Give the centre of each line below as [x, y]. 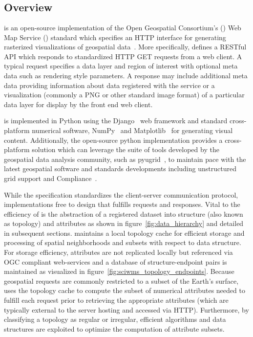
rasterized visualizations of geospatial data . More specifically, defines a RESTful [125, 47]
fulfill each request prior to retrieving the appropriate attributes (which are [116, 300]
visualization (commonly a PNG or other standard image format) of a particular [124, 95]
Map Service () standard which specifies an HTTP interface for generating [115, 37]
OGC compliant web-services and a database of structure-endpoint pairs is [116, 261]
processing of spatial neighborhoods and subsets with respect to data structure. [123, 242]
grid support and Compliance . [51, 178]
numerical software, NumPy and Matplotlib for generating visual [132, 130]
